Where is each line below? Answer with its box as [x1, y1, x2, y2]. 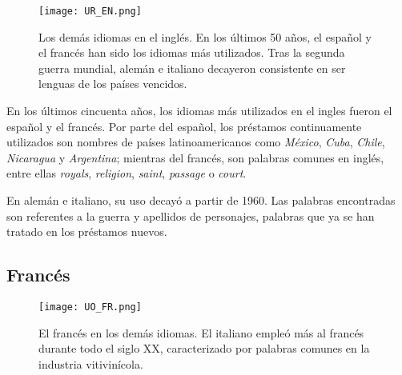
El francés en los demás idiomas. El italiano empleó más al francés [38, 324, 364, 341]
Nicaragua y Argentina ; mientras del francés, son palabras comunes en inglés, [6, 149, 384, 166]
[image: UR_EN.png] [38, 6, 142, 17]
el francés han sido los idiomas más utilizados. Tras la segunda [38, 44, 345, 61]
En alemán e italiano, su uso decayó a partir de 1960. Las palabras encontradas [6, 192, 396, 208]
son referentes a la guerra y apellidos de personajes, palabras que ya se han [6, 207, 375, 224]
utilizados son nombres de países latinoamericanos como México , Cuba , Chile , [6, 134, 385, 150]
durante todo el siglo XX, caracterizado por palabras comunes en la [38, 340, 370, 357]
